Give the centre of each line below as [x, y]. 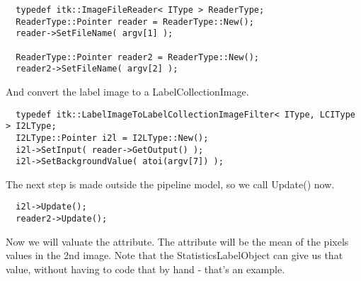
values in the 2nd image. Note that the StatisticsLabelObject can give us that [174, 255]
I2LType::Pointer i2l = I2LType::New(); [112, 138]
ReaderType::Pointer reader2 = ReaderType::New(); [137, 57]
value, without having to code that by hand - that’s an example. [145, 269]
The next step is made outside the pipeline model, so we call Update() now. [170, 184]
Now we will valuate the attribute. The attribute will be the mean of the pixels [177, 241]
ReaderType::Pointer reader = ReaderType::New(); [135, 22]
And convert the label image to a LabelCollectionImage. [127, 91]
